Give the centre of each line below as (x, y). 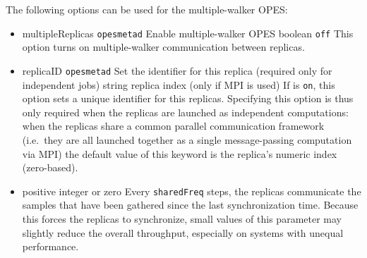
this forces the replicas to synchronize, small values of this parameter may (182, 218)
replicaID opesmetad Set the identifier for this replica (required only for (177, 70)
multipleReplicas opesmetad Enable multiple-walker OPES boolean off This (188, 33)
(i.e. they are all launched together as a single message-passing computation (187, 139)
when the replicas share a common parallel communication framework (173, 126)
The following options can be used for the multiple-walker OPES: (147, 9)
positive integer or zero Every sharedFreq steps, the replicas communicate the (192, 191)
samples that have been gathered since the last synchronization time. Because (190, 205)
